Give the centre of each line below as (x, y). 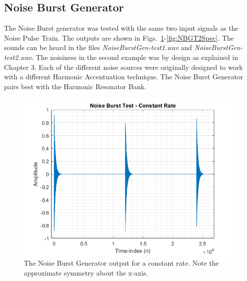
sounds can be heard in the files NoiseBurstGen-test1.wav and (98, 47)
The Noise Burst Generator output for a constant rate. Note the (122, 262)
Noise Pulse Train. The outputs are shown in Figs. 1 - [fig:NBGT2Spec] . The (119, 37)
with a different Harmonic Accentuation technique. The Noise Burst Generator (124, 77)
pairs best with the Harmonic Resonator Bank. (75, 86)
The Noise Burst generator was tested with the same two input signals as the (121, 28)
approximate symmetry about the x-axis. (86, 272)
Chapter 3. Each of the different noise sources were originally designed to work (123, 67)
